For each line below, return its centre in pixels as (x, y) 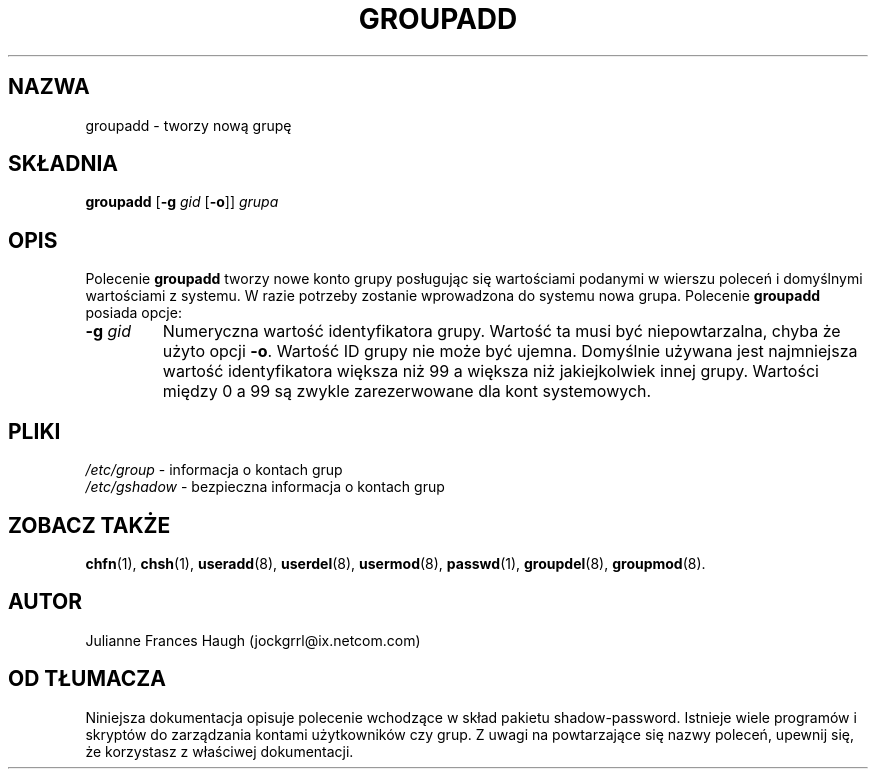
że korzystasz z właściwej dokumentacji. (219, 751)
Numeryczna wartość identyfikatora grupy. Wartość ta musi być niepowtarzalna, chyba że (501, 331)
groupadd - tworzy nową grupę (188, 125)
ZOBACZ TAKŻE (89, 525)
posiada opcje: (133, 313)
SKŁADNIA (63, 164)
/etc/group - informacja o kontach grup (214, 470)
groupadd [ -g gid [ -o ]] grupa (182, 202)
